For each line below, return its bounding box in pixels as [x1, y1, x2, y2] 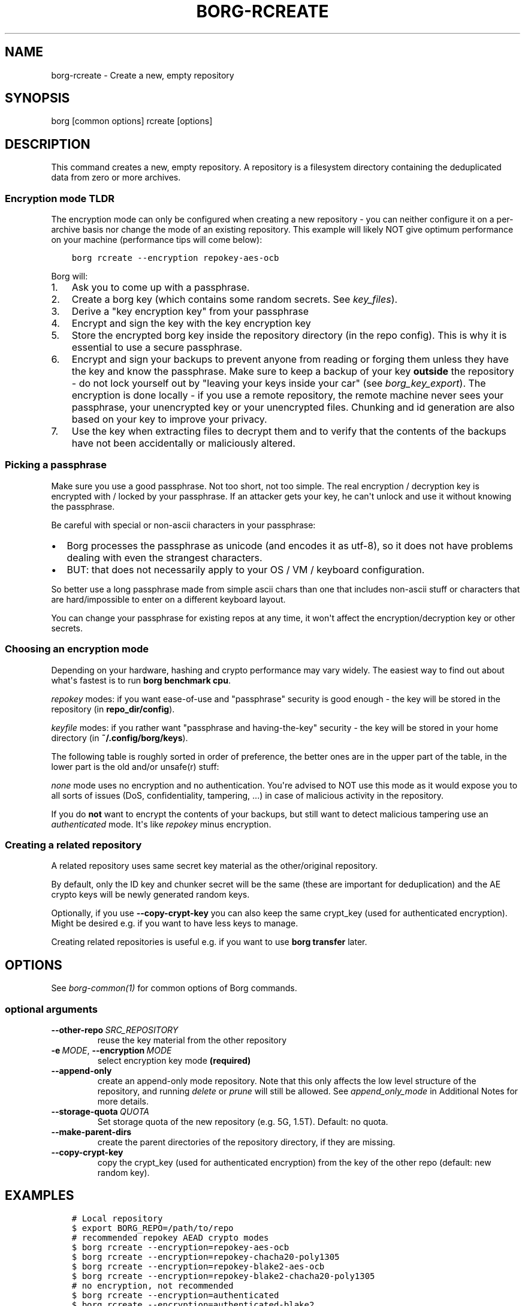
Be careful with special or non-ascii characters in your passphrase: [51, 519, 316, 530]
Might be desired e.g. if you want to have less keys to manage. [51, 918, 298, 929]
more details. [97, 1096, 149, 1106]
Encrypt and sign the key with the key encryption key [71, 317, 311, 330]
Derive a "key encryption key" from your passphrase [71, 305, 309, 318]
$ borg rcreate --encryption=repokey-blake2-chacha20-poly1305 [71, 1271, 375, 1281]
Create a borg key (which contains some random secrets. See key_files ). [71, 293, 398, 306]
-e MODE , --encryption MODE [51, 1045, 172, 1055]
